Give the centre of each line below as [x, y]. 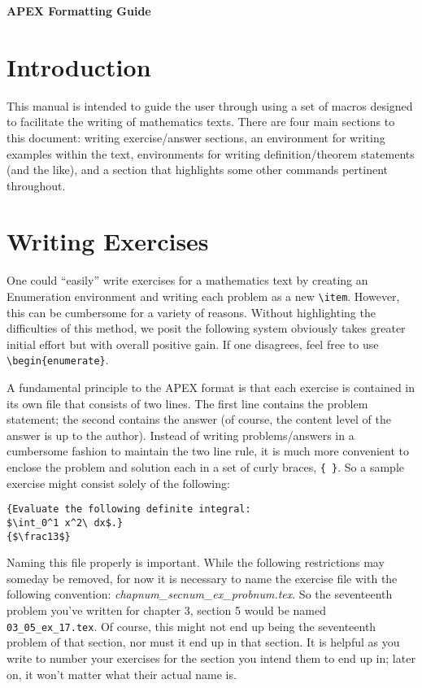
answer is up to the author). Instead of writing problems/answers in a [181, 435]
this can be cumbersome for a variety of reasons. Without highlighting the [191, 312]
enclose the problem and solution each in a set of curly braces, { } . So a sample [206, 467]
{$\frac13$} [39, 536]
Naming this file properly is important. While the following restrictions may [196, 562]
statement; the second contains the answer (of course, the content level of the [199, 419]
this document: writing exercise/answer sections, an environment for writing [196, 137]
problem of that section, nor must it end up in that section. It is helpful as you [203, 642]
